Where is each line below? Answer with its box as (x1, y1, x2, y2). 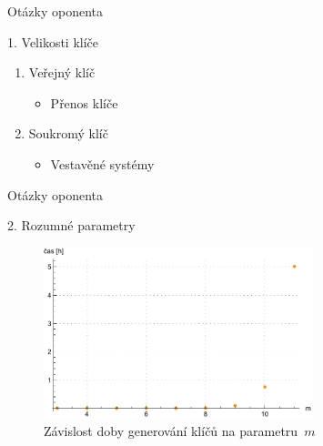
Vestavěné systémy (50, 154, 155, 173)
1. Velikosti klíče (7, 32, 99, 51)
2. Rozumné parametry (7, 216, 136, 235)
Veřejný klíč (28, 63, 96, 82)
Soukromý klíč (28, 124, 108, 143)
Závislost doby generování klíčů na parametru (44, 421, 298, 440)
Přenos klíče (50, 93, 118, 112)
